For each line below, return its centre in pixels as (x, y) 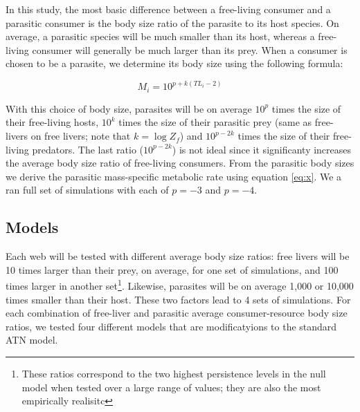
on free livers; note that (81, 136)
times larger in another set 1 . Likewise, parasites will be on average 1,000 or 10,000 (180, 285)
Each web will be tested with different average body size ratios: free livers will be (178, 256)
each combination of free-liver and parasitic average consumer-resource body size (177, 313)
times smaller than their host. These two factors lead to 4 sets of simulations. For (178, 299)
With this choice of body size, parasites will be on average (129, 108)
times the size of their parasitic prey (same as (215, 122)
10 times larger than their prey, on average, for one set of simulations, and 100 (172, 269)
